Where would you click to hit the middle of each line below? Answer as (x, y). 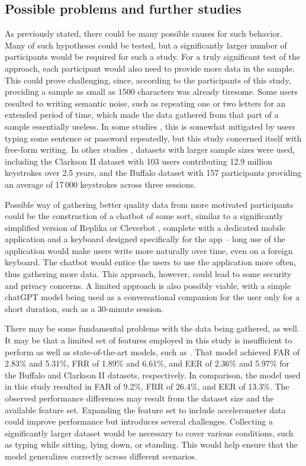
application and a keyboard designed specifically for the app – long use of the (145, 239)
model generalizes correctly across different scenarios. (101, 456)
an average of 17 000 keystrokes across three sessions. (101, 184)
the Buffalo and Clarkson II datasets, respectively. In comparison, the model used (153, 375)
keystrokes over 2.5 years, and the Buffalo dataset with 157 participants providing (153, 173)
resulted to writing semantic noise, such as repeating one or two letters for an (145, 103)
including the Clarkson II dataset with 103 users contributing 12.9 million (138, 161)
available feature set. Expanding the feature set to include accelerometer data (145, 409)
